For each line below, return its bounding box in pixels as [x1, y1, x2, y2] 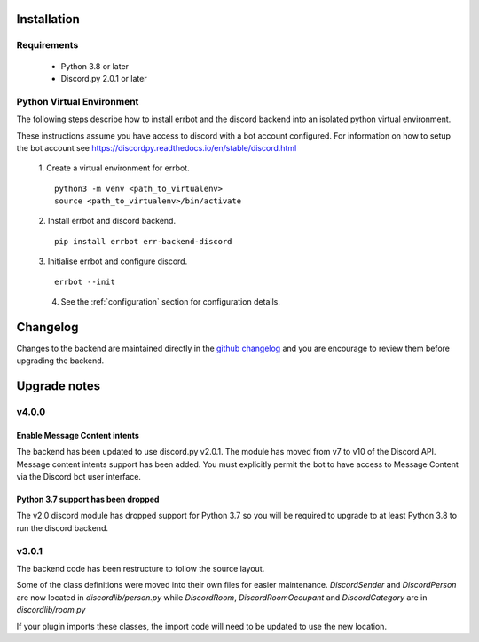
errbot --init [54, 276, 115, 287]
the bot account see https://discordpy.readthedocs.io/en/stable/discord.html [16, 142, 297, 153]
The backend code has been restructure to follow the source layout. [16, 563, 265, 574]
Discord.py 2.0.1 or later [60, 73, 147, 83]
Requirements [16, 39, 79, 52]
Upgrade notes [16, 378, 101, 394]
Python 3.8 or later [60, 60, 129, 71]
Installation [16, 12, 80, 27]
